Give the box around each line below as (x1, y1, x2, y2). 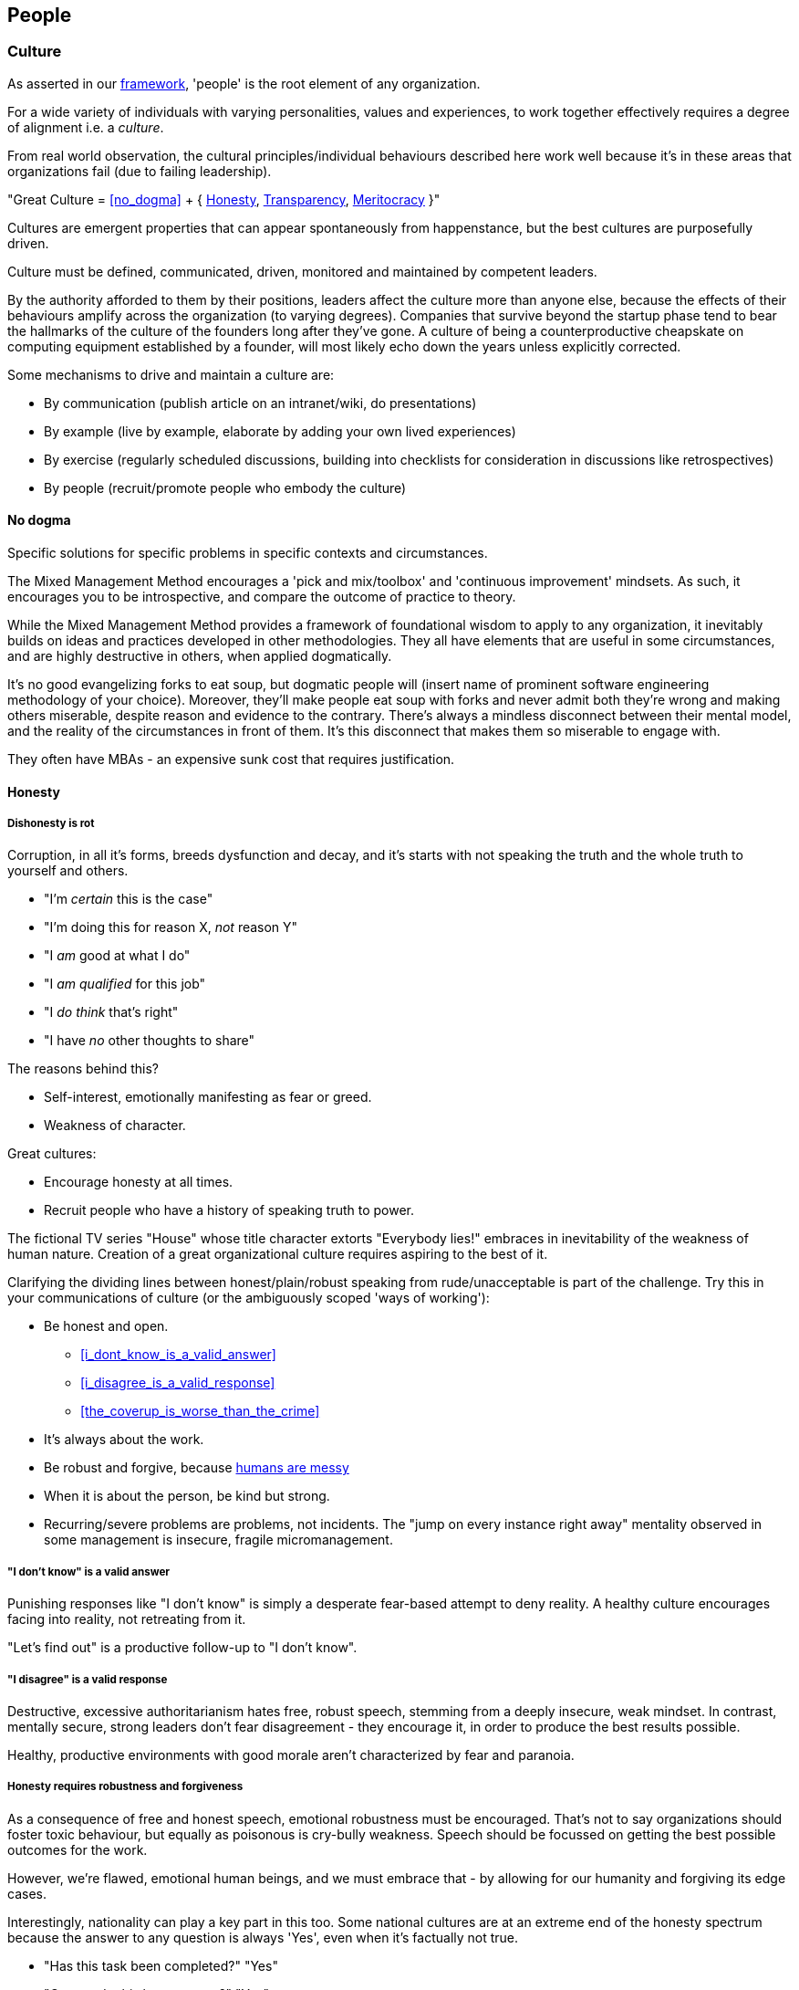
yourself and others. (7, 863, 129, 879)
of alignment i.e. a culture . (7, 119, 164, 135)
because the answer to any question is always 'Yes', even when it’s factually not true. (7, 1929, 519, 1945)
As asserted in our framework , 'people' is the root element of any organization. (7, 75, 481, 91)
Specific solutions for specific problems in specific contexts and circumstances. (7, 545, 488, 561)
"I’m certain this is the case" (44, 891, 213, 907)
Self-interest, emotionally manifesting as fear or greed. (44, 1089, 372, 1105)
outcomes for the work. (7, 1841, 148, 1858)
